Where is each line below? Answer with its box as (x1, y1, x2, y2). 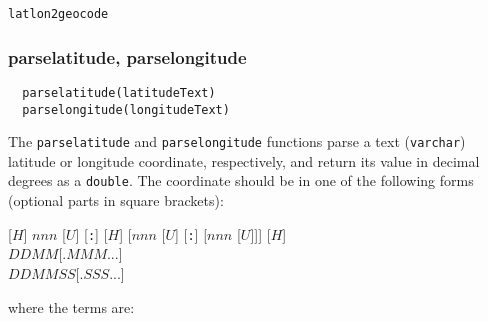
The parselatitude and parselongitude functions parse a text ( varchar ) (8, 131, 466, 152)
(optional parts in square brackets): (8, 190, 224, 211)
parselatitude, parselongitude (8, 44, 247, 69)
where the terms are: (8, 296, 135, 317)
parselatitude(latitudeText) (22, 85, 216, 100)
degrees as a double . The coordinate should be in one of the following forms (8, 170, 474, 191)
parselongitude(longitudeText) (22, 102, 230, 117)
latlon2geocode (8, 7, 109, 21)
